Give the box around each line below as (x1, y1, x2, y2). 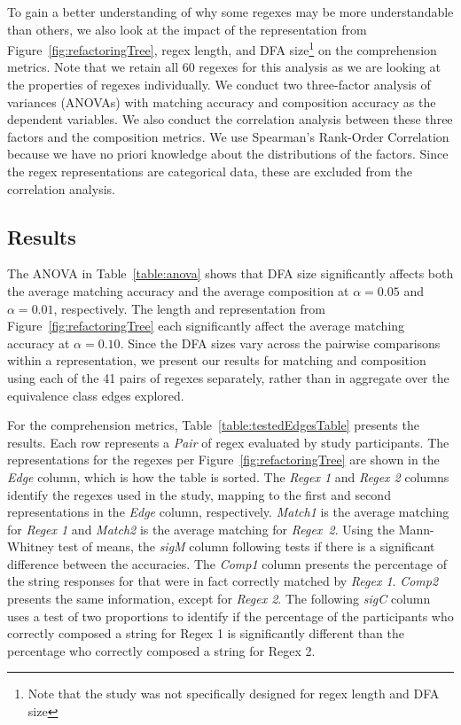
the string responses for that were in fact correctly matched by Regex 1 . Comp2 (7, 572, 439, 590)
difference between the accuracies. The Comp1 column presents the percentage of (7, 554, 447, 573)
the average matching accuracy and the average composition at (7, 281, 349, 300)
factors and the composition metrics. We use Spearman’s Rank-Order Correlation (7, 127, 449, 145)
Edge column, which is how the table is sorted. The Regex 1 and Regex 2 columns (7, 467, 449, 486)
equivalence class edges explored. (7, 386, 184, 404)
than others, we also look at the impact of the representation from (7, 19, 367, 38)
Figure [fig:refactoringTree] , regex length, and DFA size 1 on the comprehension (7, 38, 437, 58)
